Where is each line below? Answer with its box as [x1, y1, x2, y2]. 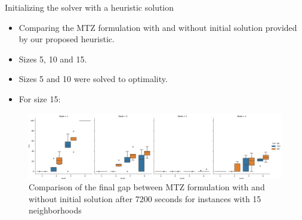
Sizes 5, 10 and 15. [19, 52, 87, 65]
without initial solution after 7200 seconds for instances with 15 [29, 192, 261, 205]
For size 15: [19, 92, 61, 105]
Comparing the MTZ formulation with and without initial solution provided [19, 21, 297, 33]
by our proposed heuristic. [19, 33, 115, 45]
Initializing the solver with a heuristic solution [5, 1, 174, 13]
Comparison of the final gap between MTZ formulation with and [29, 181, 265, 193]
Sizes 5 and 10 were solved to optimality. [19, 73, 168, 85]
